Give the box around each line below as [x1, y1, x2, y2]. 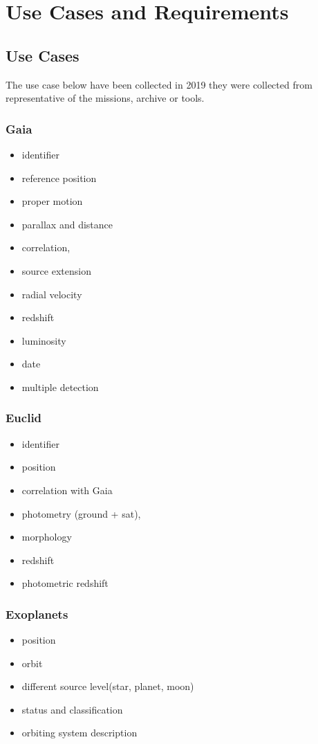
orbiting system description [21, 725, 138, 740]
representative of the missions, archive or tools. [6, 91, 205, 105]
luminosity [21, 333, 66, 347]
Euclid [6, 409, 42, 426]
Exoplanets [6, 605, 68, 622]
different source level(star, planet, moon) [21, 679, 194, 693]
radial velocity [21, 287, 82, 301]
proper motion [21, 194, 83, 208]
